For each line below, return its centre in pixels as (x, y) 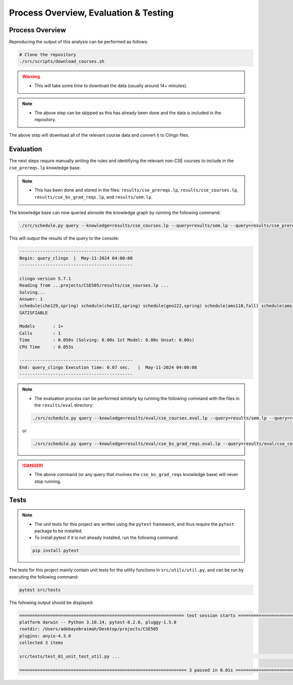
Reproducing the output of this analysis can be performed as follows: (79, 42)
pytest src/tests (40, 590)
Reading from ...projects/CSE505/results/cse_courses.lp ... (94, 285)
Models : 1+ (41, 326)
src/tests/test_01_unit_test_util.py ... (70, 656)
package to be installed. (59, 531)
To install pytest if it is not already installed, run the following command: (106, 538)
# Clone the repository (48, 55)
